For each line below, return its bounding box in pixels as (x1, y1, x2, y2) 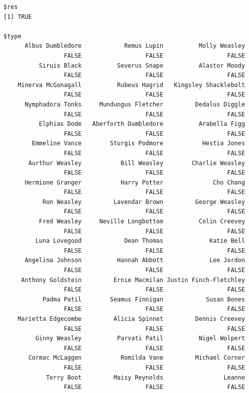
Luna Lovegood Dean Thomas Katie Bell (35, 237, 245, 245)
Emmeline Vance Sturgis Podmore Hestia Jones (32, 140, 245, 147)
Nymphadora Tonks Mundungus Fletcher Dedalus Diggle (24, 100, 245, 108)
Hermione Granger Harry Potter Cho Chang (24, 179, 245, 186)
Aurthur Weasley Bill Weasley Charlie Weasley (28, 159, 245, 167)
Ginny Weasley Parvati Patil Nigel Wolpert (35, 335, 245, 342)
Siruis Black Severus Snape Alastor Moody (39, 62, 245, 69)
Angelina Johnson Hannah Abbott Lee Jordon (24, 257, 245, 264)
